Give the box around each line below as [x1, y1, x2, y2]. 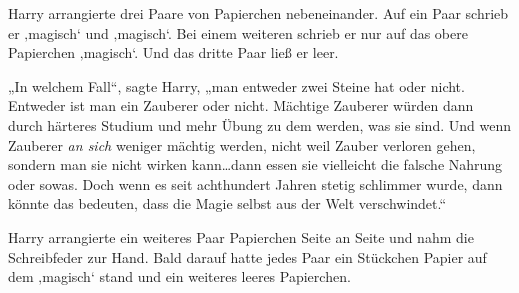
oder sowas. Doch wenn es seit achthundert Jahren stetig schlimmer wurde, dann [8, 173, 503, 194]
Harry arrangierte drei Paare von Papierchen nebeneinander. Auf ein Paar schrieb [8, 3, 509, 23]
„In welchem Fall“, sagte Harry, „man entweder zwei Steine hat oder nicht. [8, 75, 465, 96]
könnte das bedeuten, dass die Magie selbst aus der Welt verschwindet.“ [8, 193, 447, 214]
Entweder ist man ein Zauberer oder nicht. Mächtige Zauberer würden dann [8, 95, 474, 116]
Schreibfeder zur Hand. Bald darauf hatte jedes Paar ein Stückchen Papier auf [8, 246, 487, 267]
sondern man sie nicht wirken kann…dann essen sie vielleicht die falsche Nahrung [8, 154, 503, 175]
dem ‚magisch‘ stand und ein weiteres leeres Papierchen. [8, 266, 351, 287]
